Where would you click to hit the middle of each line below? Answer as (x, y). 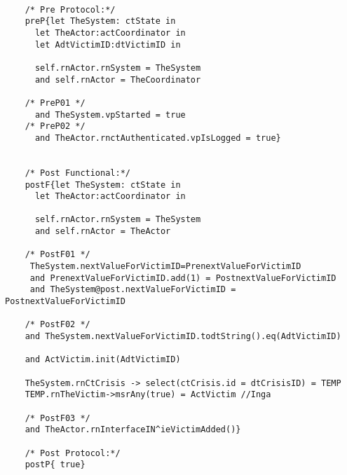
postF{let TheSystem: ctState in (103, 185)
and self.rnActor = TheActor (103, 232)
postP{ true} (55, 465)
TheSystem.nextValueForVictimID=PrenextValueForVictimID (165, 267)
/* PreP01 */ (55, 103)
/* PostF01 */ (57, 255)
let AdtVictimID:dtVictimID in (108, 44)
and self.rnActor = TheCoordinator (118, 80)
